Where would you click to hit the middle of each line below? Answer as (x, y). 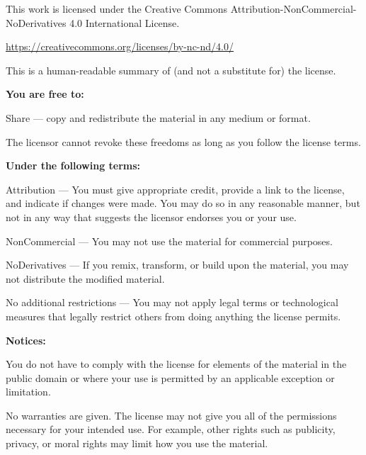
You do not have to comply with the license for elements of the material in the (176, 364)
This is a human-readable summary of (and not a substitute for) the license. (171, 70)
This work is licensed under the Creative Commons (117, 9)
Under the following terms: (73, 165)
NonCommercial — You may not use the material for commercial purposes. (169, 241)
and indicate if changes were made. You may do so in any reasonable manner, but (183, 203)
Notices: (26, 340)
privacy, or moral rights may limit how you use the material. (137, 443)
